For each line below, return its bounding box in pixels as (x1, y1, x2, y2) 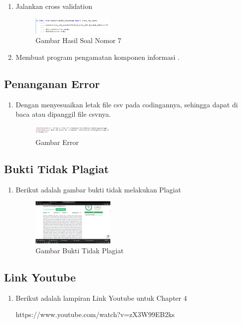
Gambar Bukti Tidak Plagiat (35, 245, 124, 255)
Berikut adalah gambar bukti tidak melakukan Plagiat (15, 184, 181, 194)
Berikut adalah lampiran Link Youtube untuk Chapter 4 (15, 292, 187, 303)
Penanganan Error (4, 76, 100, 91)
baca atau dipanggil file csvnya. (15, 109, 111, 119)
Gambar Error (35, 137, 79, 147)
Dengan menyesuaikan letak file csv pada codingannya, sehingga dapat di (15, 99, 238, 109)
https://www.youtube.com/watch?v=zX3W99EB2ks (15, 309, 175, 320)
